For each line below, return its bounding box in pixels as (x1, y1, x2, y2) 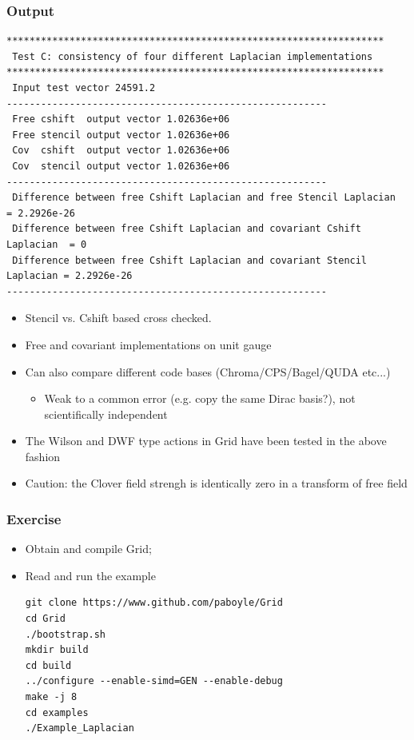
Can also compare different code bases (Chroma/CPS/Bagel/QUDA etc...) (25, 363, 391, 380)
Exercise (6, 508, 62, 528)
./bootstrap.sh (25, 628, 106, 640)
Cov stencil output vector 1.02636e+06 (12, 160, 230, 172)
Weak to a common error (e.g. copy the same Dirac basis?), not (44, 390, 356, 407)
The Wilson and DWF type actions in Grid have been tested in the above (25, 432, 387, 449)
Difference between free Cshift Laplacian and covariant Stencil (12, 254, 368, 266)
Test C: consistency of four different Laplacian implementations (12, 50, 373, 62)
